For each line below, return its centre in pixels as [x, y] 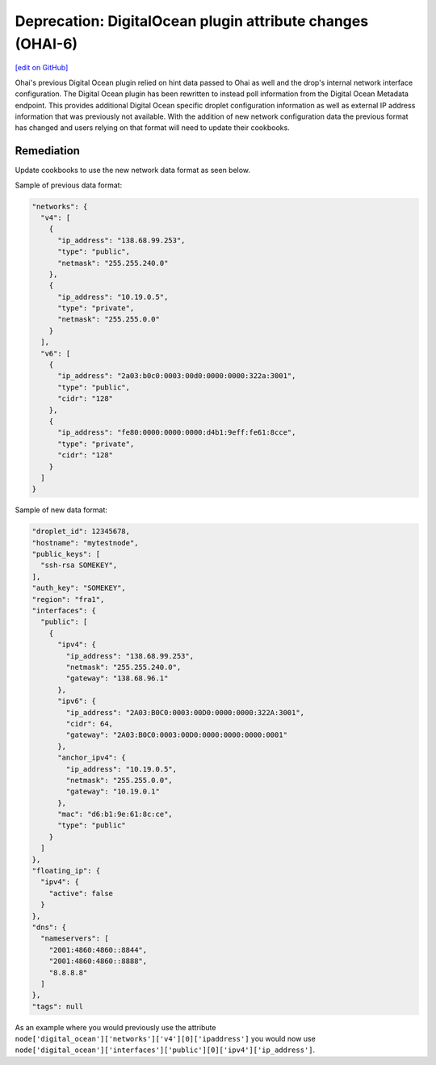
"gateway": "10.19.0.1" [113, 791]
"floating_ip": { [66, 871]
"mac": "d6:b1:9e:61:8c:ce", [115, 815]
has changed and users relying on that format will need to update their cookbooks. [152, 128]
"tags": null [58, 1006]
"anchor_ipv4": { [92, 758]
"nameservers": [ [75, 939]
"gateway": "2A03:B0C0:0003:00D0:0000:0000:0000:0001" [177, 735]
